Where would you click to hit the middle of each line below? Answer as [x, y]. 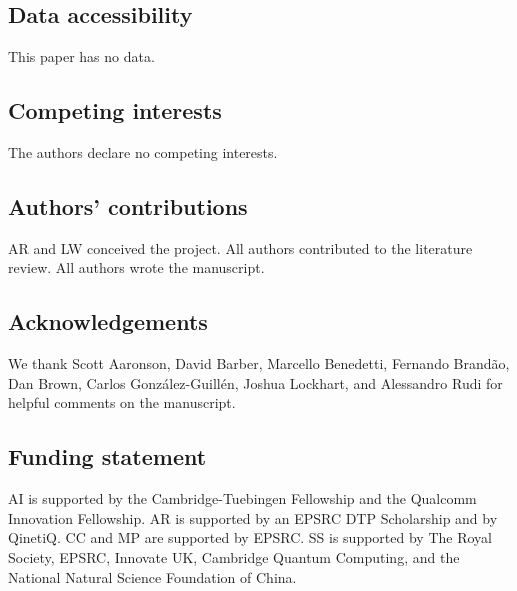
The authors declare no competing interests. [143, 152]
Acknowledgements [108, 321]
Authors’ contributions [128, 205]
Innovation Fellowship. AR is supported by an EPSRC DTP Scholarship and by [253, 517]
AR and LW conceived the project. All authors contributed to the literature [240, 247]
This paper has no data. [81, 56]
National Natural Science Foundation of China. [152, 576]
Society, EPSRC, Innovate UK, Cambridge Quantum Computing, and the [234, 556]
